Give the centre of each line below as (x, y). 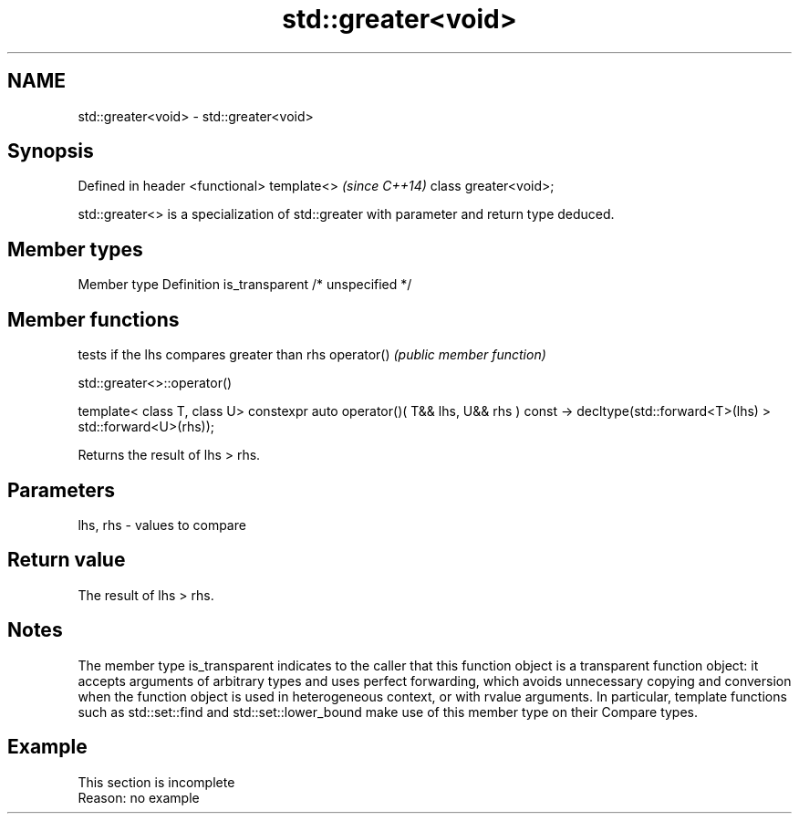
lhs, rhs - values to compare (162, 525)
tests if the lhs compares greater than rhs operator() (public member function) (312, 355)
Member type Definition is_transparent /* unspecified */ (245, 285)
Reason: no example (139, 797)
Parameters (61, 490)
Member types (75, 249)
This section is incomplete (156, 782)
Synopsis (51, 151)
